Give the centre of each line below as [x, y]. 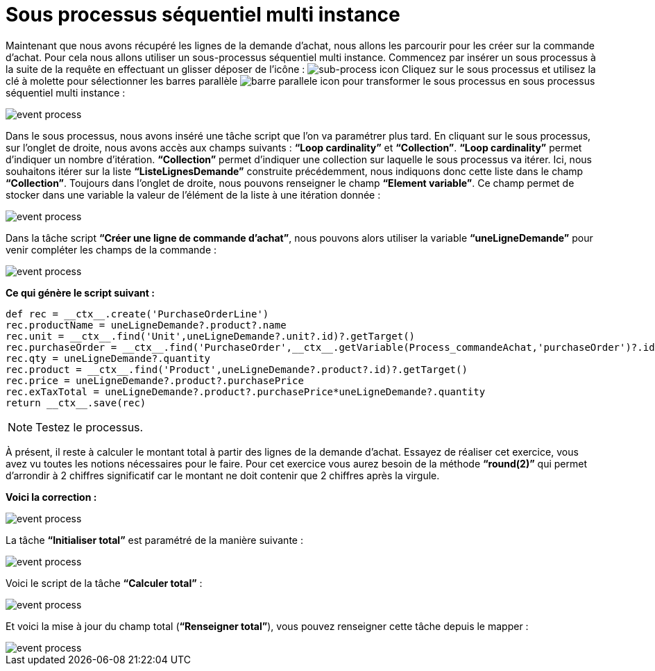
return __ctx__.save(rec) [76, 403]
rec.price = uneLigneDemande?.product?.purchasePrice [155, 380]
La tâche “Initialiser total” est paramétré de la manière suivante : [154, 540]
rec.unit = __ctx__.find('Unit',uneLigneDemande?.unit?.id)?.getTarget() [211, 336]
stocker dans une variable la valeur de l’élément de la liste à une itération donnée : [193, 194]
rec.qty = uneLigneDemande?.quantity [108, 358]
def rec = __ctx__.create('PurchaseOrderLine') [137, 314]
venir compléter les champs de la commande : [111, 249]
